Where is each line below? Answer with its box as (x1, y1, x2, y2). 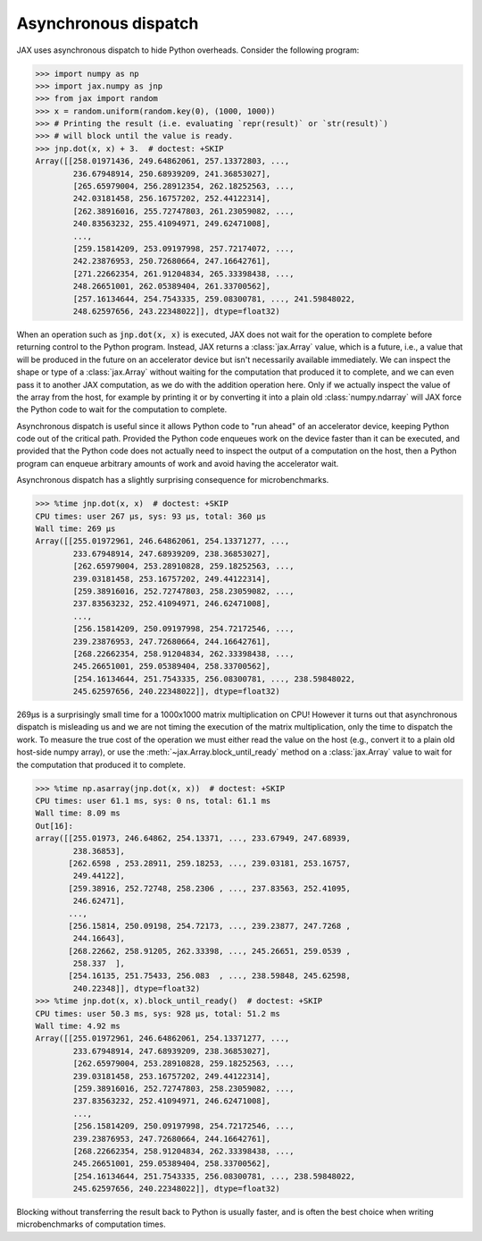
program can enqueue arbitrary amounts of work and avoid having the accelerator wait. (16, 458, 339, 469)
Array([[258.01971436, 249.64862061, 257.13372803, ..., (35, 156, 290, 166)
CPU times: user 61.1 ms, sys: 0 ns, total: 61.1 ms (35, 796, 271, 806)
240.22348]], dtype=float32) (72, 984, 201, 993)
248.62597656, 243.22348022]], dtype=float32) (72, 306, 280, 317)
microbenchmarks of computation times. (16, 1219, 166, 1229)
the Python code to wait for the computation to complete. (16, 404, 228, 415)
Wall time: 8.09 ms (35, 808, 120, 818)
